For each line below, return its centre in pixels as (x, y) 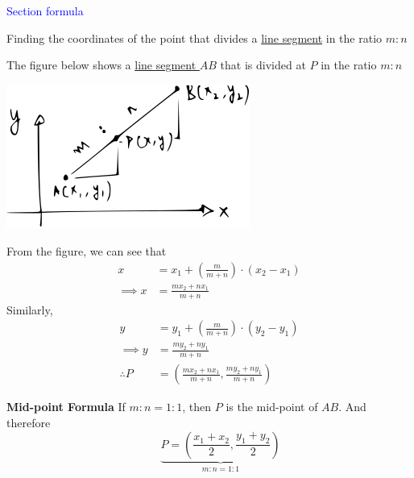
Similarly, (30, 309)
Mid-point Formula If (66, 407)
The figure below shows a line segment (101, 65)
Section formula (45, 10)
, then (197, 407)
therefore (29, 422)
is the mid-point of (272, 407)
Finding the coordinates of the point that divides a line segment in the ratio (195, 37)
